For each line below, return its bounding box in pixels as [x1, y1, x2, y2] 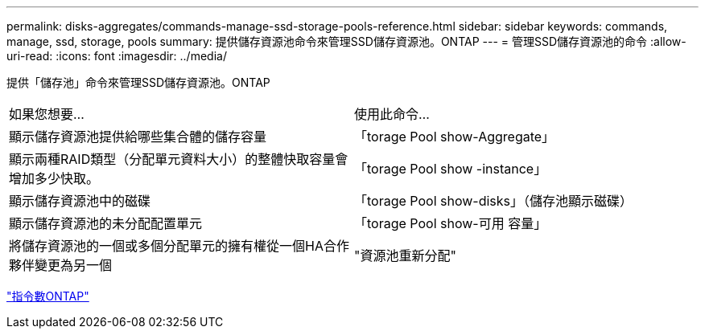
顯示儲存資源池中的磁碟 [9, 193, 151, 209]
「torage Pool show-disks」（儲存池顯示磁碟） [354, 193, 633, 209]
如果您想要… [9, 106, 85, 122]
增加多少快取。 [9, 170, 100, 186]
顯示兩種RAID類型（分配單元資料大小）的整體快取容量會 [9, 151, 348, 167]
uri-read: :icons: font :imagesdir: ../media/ [6, 49, 227, 63]
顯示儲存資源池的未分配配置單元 [9, 215, 203, 231]
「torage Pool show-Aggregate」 [354, 129, 555, 145]
